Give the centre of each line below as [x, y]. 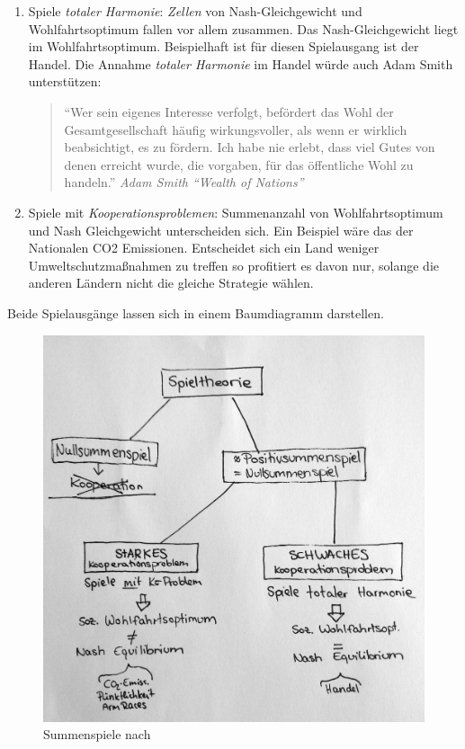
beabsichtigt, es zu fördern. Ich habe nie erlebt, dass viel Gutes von [250, 147]
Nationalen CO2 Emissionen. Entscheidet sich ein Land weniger [204, 248]
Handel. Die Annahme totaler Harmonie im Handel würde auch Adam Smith [241, 63]
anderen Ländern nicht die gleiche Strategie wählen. [171, 283]
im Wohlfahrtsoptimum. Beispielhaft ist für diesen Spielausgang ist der [224, 46]
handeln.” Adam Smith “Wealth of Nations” [184, 182]
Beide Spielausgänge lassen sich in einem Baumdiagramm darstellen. [196, 312]
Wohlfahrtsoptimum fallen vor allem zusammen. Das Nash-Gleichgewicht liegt [243, 28]
